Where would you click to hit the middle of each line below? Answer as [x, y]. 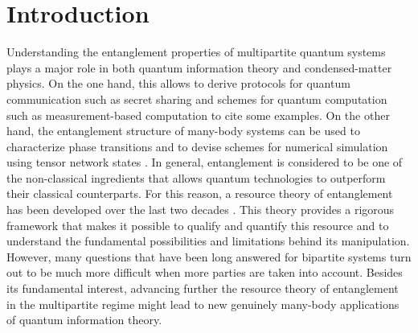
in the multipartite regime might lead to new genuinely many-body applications [203, 304]
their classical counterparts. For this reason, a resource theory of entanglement [200, 193]
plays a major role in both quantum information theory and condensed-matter [199, 67]
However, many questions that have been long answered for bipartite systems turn [209, 256]
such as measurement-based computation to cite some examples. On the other [198, 115]
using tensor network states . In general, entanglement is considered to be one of [205, 162]
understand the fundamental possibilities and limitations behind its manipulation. [208, 241]
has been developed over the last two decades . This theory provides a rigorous [201, 210]
